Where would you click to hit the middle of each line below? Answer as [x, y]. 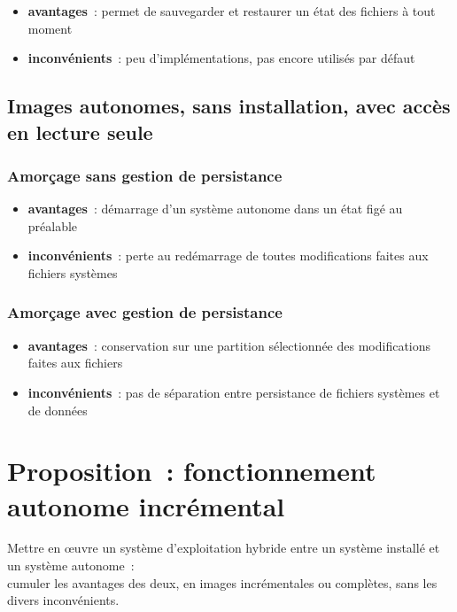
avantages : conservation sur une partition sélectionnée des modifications [229, 345]
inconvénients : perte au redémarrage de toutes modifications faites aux [228, 256]
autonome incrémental [146, 505]
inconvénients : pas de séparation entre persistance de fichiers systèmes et [234, 392]
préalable [53, 225]
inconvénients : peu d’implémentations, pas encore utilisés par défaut [221, 58]
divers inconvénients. [63, 600]
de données [58, 410]
